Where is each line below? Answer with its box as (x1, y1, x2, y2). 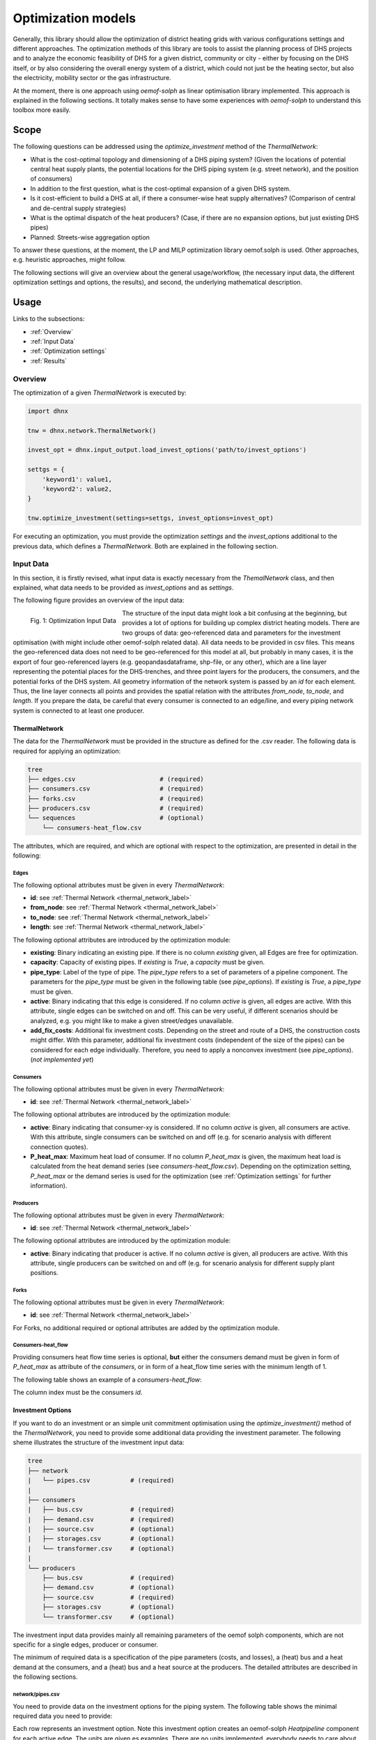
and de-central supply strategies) (30, 204, 127, 212)
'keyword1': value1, (42, 475, 113, 483)
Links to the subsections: (13, 315, 85, 323)
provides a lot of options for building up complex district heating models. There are (122, 619, 360, 627)
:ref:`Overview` (30, 327, 74, 335)
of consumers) (30, 175, 73, 183)
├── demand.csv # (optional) (42, 1583, 175, 1592)
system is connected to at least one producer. (13, 706, 145, 715)
